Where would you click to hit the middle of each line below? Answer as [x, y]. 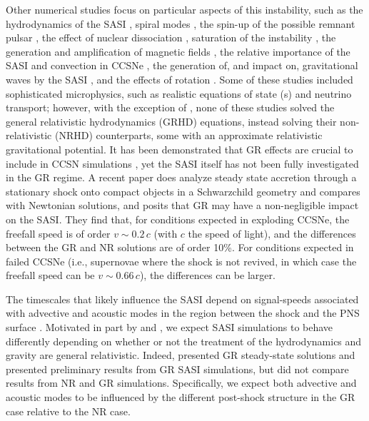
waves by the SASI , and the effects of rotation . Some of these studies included [180, 79]
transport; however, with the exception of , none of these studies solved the [170, 107]
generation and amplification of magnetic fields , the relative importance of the [178, 51]
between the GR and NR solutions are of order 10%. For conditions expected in [180, 247]
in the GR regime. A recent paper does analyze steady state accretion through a [181, 177]
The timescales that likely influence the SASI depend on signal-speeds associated [182, 299]
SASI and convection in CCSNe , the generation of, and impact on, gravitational [182, 65]
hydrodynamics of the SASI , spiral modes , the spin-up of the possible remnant [181, 23]
